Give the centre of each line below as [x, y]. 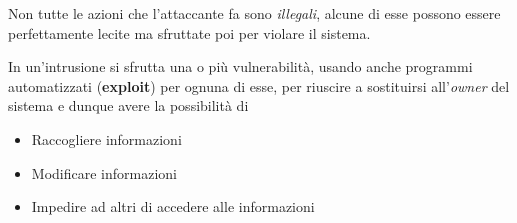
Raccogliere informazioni [106, 138]
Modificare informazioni [104, 172]
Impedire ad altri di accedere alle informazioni [173, 206]
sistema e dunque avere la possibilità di [128, 105]
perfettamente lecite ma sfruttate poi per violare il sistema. [189, 32]
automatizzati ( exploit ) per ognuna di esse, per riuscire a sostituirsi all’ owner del [259, 85]
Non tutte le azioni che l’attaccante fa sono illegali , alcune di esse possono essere [254, 13]
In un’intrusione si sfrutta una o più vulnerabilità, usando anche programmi [240, 66]
